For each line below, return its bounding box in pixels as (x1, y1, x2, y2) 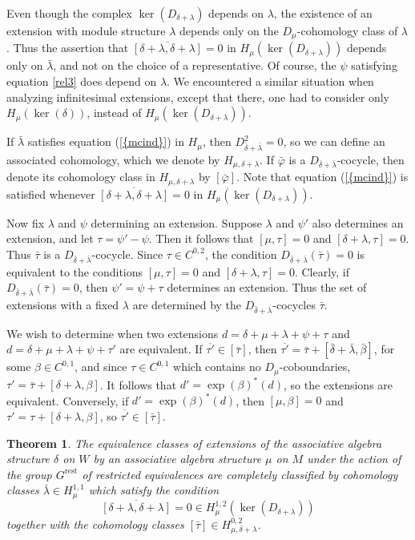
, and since (75, 358, 127, 375)
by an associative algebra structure (93, 450, 262, 467)
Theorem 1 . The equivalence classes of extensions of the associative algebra (6, 434, 382, 451)
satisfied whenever (6, 185, 95, 202)
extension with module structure (6, 22, 166, 38)
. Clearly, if (294, 263, 350, 280)
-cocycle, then (336, 151, 405, 167)
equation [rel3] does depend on (6, 73, 157, 90)
